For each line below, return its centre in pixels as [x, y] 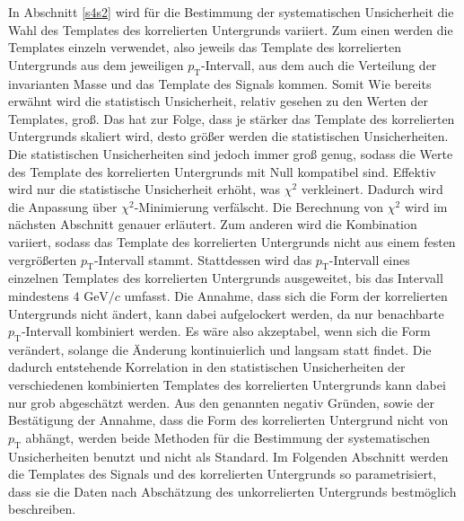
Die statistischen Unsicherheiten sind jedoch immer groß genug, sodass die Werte [231, 153]
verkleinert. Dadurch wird [372, 189]
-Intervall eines [369, 259]
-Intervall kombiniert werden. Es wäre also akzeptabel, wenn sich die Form [226, 331]
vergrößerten [43, 259]
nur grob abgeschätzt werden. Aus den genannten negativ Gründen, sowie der [221, 402]
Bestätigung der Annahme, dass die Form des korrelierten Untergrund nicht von [228, 420]
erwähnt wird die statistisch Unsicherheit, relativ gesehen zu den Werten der [219, 101]
